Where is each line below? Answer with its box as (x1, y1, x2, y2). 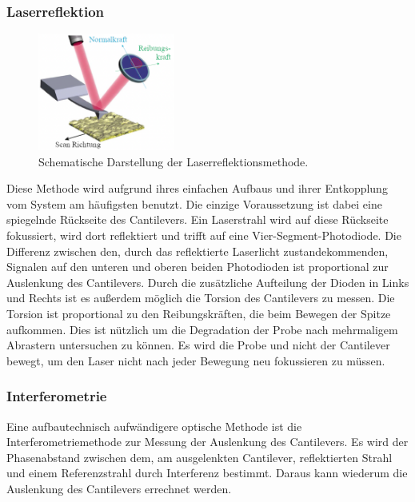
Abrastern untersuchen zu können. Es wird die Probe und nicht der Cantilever (6, 337, 390, 353)
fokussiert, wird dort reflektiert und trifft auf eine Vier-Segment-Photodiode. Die (6, 227, 401, 244)
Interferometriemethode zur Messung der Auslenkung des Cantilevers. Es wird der (6, 433, 409, 450)
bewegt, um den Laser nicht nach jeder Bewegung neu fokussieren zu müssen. (6, 352, 385, 369)
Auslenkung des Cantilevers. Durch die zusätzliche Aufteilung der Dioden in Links (6, 273, 409, 290)
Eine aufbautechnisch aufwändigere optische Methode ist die (6, 417, 302, 434)
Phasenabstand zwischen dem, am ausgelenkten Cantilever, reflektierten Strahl (6, 448, 393, 465)
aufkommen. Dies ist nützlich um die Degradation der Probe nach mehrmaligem (6, 321, 398, 337)
